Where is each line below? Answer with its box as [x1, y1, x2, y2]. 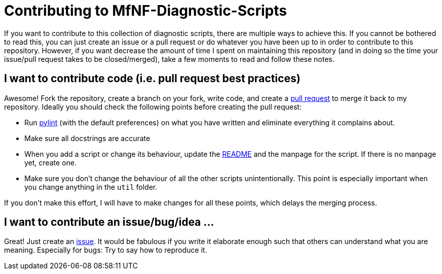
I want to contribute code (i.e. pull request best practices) [4, 72, 301, 85]
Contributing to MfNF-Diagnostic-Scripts [4, 2, 287, 19]
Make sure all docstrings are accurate [24, 133, 151, 143]
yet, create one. [24, 158, 77, 167]
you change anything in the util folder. [24, 182, 158, 191]
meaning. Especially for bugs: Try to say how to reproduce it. [4, 246, 207, 255]
